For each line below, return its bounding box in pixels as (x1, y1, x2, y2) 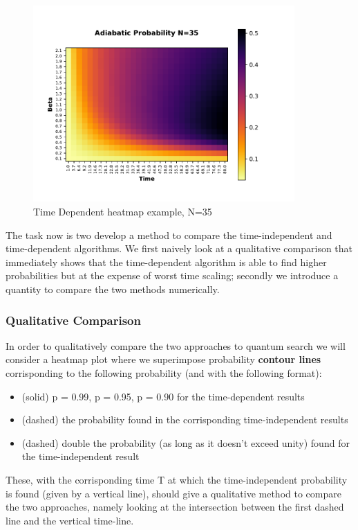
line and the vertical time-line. (6, 513, 134, 527)
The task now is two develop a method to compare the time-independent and (6, 227, 332, 242)
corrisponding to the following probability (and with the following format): (6, 366, 322, 380)
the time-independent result (21, 449, 140, 463)
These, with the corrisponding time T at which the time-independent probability (6, 472, 348, 486)
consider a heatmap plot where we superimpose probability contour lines (6, 352, 321, 366)
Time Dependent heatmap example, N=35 (33, 204, 212, 219)
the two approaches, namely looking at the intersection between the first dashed (6, 500, 344, 514)
